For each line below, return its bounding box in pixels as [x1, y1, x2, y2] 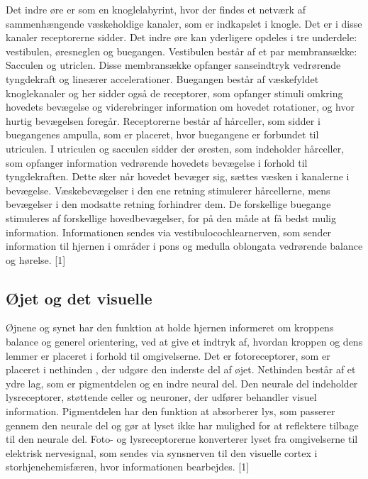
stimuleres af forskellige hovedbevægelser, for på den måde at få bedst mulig [6, 210, 337, 225]
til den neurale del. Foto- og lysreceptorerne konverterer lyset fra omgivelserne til [6, 431, 358, 446]
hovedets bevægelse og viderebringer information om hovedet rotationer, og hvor [6, 99, 355, 114]
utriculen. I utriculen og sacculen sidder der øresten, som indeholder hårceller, [6, 141, 345, 155]
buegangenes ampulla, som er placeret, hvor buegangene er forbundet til [6, 127, 319, 142]
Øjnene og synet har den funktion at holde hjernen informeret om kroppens [6, 320, 334, 335]
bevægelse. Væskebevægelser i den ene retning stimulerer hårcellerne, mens [6, 182, 330, 197]
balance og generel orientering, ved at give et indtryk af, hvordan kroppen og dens [6, 334, 363, 349]
